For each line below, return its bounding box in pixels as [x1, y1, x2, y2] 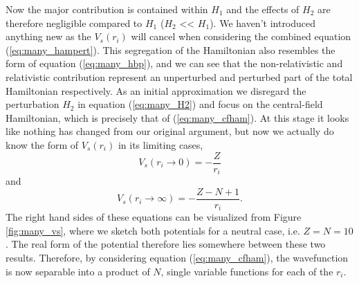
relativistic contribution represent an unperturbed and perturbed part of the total [6, 69, 353, 84]
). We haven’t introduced [210, 15, 316, 30]
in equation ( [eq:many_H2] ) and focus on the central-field [77, 97, 323, 111]
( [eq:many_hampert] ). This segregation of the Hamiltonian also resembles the [6, 42, 335, 57]
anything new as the [6, 29, 91, 44]
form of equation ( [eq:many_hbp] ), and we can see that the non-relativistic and [6, 56, 343, 71]
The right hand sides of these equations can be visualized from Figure [6, 210, 302, 224]
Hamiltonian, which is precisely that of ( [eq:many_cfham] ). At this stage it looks [6, 110, 349, 125]
